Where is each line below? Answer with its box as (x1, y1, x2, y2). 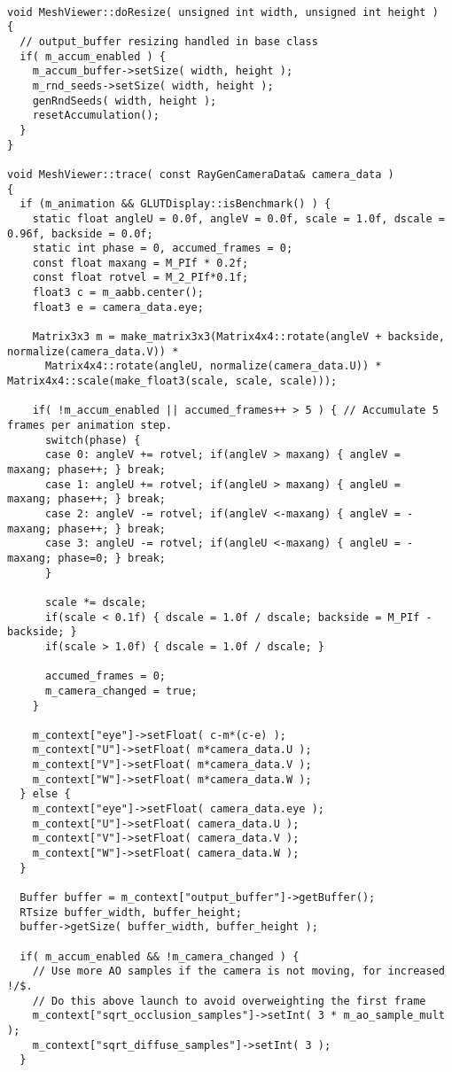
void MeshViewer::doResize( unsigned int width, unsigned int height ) (7, 5, 439, 19)
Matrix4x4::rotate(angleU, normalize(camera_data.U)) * (44, 360, 382, 373)
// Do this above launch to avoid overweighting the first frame (32, 994, 426, 1007)
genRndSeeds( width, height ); (32, 94, 217, 107)
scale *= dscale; (44, 595, 147, 609)
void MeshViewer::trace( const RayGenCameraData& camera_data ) (7, 167, 394, 181)
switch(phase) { (44, 433, 141, 447)
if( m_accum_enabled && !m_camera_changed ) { (19, 950, 300, 963)
